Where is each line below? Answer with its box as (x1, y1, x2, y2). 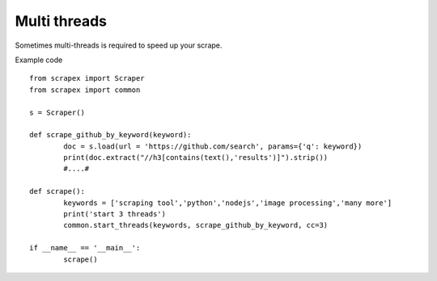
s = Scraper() (29, 107, 85, 117)
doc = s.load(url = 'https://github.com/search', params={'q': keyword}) (63, 141, 363, 151)
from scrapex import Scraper (29, 73, 145, 83)
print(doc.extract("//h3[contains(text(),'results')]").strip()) (63, 153, 329, 162)
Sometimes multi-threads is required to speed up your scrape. (15, 40, 223, 50)
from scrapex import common (29, 85, 141, 94)
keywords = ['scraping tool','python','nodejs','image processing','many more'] (63, 198, 392, 208)
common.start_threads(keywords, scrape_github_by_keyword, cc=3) (63, 220, 329, 230)
